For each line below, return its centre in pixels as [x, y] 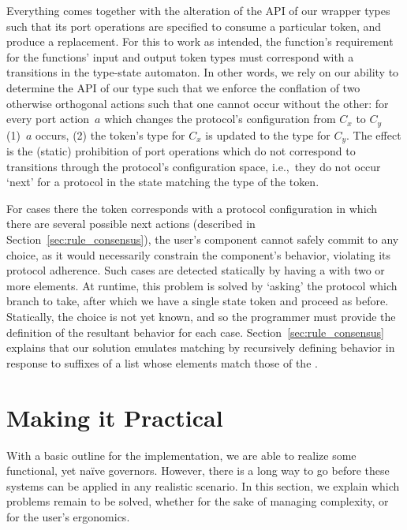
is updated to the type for [268, 134]
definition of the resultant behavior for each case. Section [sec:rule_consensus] [195, 332]
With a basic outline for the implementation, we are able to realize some [181, 455]
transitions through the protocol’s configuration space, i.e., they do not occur [194, 166]
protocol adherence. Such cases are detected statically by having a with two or [196, 270]
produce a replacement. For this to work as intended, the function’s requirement [200, 41]
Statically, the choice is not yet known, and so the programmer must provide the [201, 316]
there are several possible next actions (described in [131, 224]
